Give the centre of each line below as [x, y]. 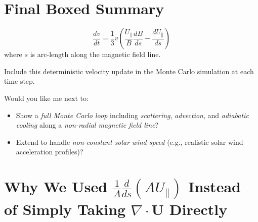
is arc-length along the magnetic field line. [95, 54]
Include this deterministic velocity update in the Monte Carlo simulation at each [129, 71]
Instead [214, 186]
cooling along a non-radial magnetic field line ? [87, 125]
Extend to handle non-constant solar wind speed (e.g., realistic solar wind [130, 142]
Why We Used [56, 186]
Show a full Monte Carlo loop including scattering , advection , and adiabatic [132, 115]
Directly [198, 209]
